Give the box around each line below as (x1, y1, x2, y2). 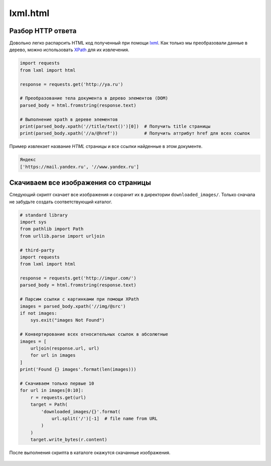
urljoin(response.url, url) (30, 346, 100, 351)
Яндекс (20, 157, 36, 163)
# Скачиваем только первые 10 (20, 380, 94, 386)
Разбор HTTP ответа (9, 27, 77, 35)
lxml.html (9, 8, 50, 19)
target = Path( (30, 402, 68, 407)
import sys (20, 219, 47, 225)
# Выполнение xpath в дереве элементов (20, 116, 118, 122)
